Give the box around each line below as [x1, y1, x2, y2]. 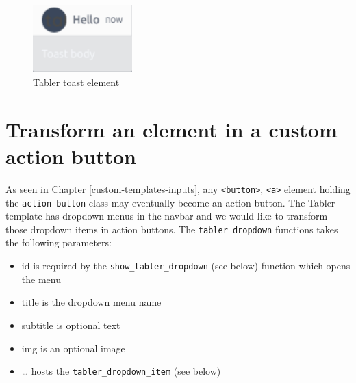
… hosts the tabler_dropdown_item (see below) [21, 364, 221, 378]
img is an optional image [21, 341, 125, 355]
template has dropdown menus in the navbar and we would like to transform [5, 209, 328, 223]
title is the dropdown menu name [21, 295, 162, 309]
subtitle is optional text [21, 317, 120, 332]
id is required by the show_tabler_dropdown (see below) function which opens [21, 259, 351, 273]
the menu [21, 272, 61, 286]
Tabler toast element [33, 75, 120, 89]
